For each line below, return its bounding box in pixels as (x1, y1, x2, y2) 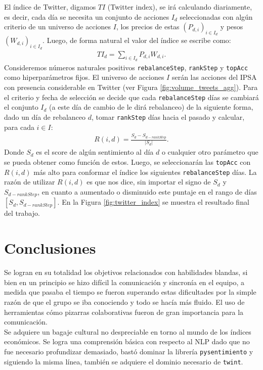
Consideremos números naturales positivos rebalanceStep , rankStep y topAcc (4, 62, 248, 72)
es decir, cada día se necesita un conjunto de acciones (4, 11, 169, 22)
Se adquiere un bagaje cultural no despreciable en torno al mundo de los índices (4, 326, 251, 337)
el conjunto (4, 102, 38, 112)
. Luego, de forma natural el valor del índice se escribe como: (42, 35, 231, 45)
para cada (4, 121, 34, 132)
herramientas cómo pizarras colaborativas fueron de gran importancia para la (4, 306, 244, 317)
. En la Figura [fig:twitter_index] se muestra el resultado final (57, 197, 249, 207)
